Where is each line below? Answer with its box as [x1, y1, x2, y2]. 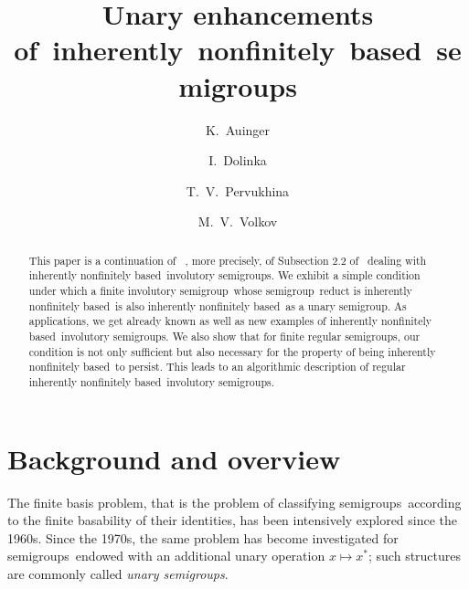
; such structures [368, 546, 462, 565]
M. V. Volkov [197, 212, 278, 231]
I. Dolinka [208, 151, 267, 170]
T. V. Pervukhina [186, 181, 290, 200]
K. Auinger [205, 120, 271, 139]
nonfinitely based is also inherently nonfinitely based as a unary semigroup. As [28, 298, 407, 313]
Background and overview [7, 439, 341, 477]
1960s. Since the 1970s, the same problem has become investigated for [7, 528, 399, 547]
